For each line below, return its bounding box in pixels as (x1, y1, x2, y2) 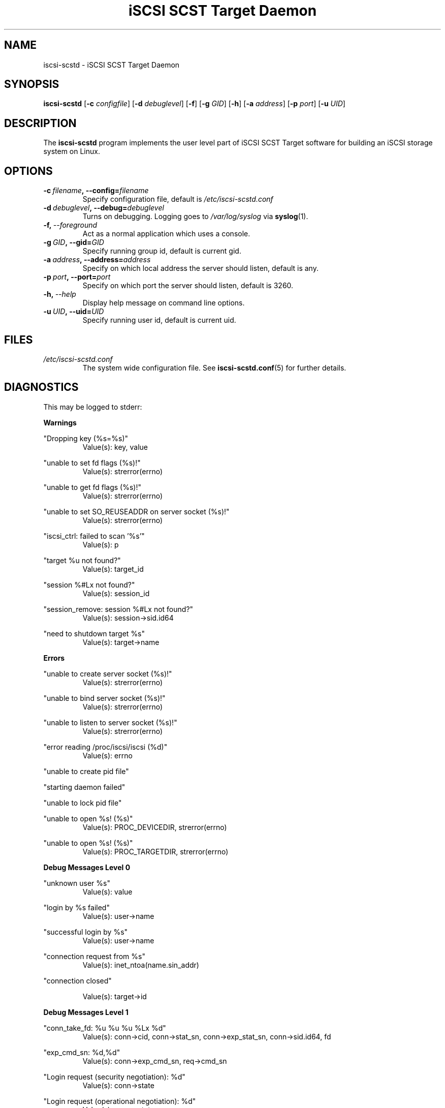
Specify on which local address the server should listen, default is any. (82, 264, 319, 273)
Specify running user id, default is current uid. (82, 316, 236, 325)
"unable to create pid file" (43, 766, 129, 776)
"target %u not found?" (43, 556, 121, 565)
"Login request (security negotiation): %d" (43, 1072, 185, 1081)
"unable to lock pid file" (43, 798, 122, 807)
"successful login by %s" (43, 927, 128, 936)
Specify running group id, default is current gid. (82, 247, 241, 256)
